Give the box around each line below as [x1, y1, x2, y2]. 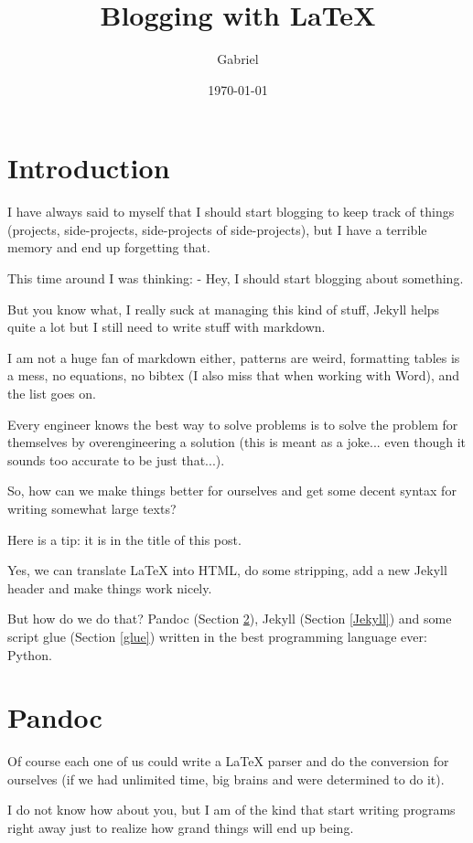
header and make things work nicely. [7, 578, 212, 597]
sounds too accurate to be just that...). [7, 450, 225, 469]
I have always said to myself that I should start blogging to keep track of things [7, 202, 455, 221]
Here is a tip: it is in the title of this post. [7, 529, 242, 549]
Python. [7, 645, 52, 664]
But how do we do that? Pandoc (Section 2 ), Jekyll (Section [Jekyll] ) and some [7, 609, 452, 628]
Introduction [7, 149, 170, 187]
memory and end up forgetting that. [7, 238, 210, 257]
